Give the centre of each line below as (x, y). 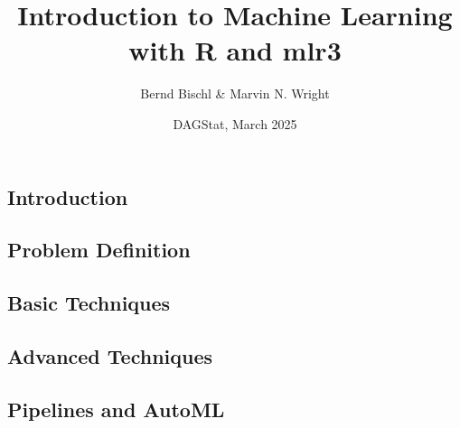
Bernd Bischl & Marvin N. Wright (235, 93)
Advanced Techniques (110, 355)
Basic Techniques (89, 303)
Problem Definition (99, 250)
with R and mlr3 (235, 50)
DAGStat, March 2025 (235, 123)
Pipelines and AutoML (116, 409)
